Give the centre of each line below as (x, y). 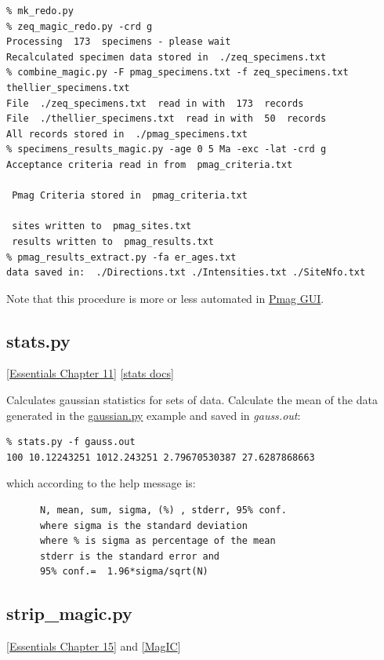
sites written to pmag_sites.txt (102, 226)
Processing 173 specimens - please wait (119, 42)
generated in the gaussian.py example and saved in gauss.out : (154, 415)
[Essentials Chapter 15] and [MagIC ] (94, 646)
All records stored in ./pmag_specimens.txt (127, 134)
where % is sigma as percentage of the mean (158, 541)
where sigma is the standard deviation (143, 525)
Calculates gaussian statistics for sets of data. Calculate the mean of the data (192, 400)
